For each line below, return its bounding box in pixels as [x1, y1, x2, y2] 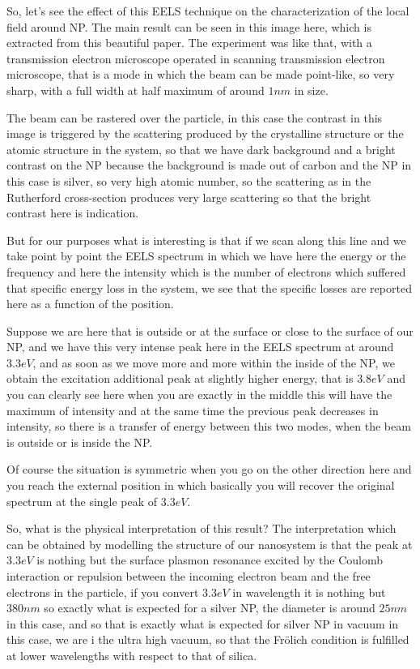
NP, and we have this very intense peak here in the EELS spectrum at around [6, 338, 394, 355]
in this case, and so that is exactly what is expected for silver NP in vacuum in [6, 615, 399, 632]
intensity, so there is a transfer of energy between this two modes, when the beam [6, 418, 411, 435]
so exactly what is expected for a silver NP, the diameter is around [44, 599, 375, 616]
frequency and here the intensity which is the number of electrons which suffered [6, 263, 406, 280]
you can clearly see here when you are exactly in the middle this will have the [6, 386, 392, 403]
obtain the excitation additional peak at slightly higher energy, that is [6, 370, 354, 387]
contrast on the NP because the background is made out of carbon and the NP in [6, 157, 412, 174]
